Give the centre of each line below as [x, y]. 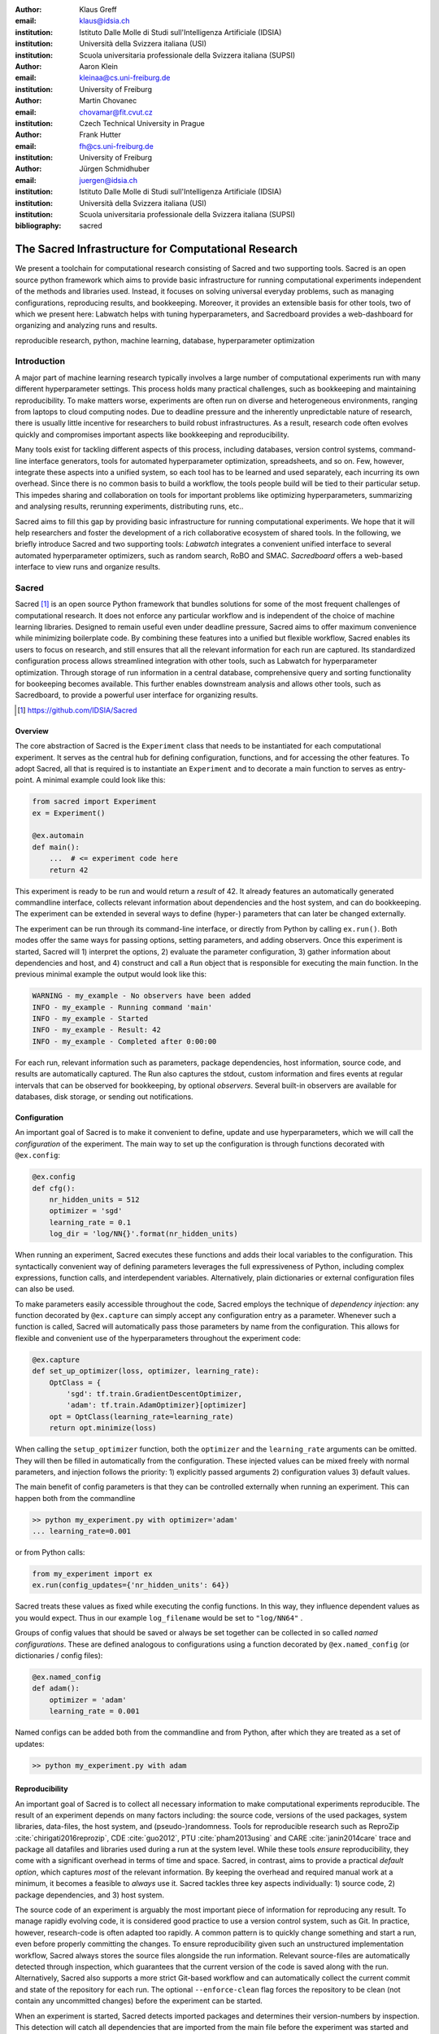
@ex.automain [58, 836]
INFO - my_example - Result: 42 [97, 1030]
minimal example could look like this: [104, 780]
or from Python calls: [50, 1552]
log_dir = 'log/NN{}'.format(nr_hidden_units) [144, 1234]
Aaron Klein [98, 66]
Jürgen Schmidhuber [115, 169]
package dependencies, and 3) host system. [89, 1895]
